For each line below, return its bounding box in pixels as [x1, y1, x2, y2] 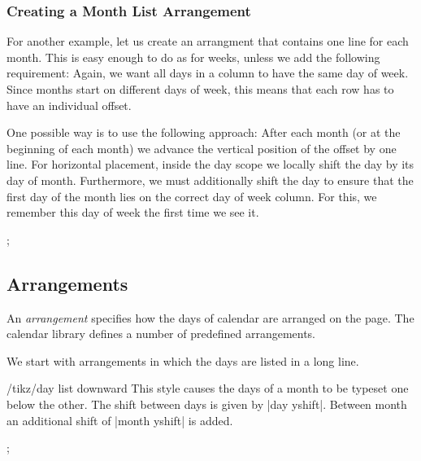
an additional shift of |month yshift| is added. [7, 411, 233, 428]
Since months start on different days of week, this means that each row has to [7, 81, 394, 97]
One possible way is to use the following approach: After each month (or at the [7, 124, 401, 141]
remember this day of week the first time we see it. [7, 204, 259, 221]
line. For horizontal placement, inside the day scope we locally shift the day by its [7, 156, 414, 173]
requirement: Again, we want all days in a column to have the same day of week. [7, 64, 409, 81]
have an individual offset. [7, 96, 132, 113]
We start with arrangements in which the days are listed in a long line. [7, 352, 359, 369]
